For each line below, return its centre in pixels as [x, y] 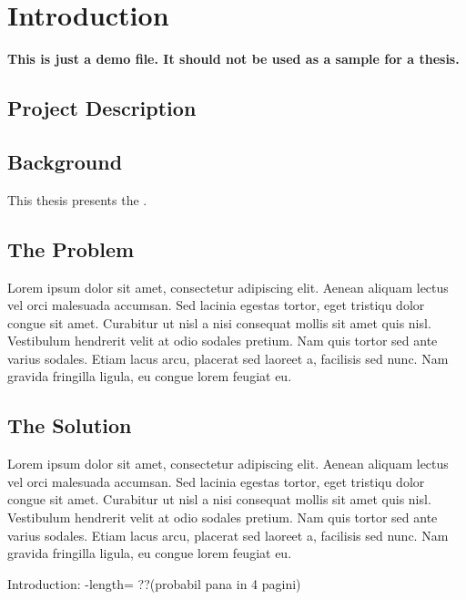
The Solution [70, 425]
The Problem [71, 248]
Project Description [102, 108]
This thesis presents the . [77, 199]
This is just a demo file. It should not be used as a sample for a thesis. [233, 59]
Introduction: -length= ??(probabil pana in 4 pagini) [154, 583]
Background [65, 161]
